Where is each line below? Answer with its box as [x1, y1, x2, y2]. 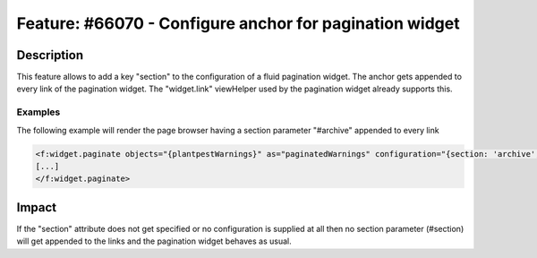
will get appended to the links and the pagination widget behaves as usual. [16, 236, 293, 246]
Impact [16, 200, 57, 215]
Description [16, 47, 84, 63]
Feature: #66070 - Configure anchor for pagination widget [16, 13, 460, 33]
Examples [16, 106, 61, 118]
